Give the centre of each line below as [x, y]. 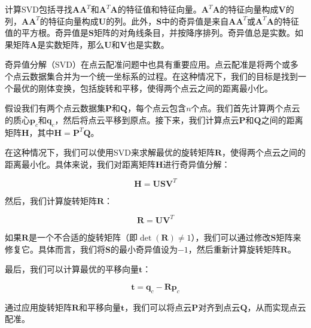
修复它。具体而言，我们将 [55, 249]
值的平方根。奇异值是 [47, 33]
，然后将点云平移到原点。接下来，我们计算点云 [147, 119]
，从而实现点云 [277, 307]
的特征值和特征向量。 [159, 9]
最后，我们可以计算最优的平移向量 [72, 269]
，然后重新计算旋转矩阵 [234, 249]
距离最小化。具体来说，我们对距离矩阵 [80, 164]
